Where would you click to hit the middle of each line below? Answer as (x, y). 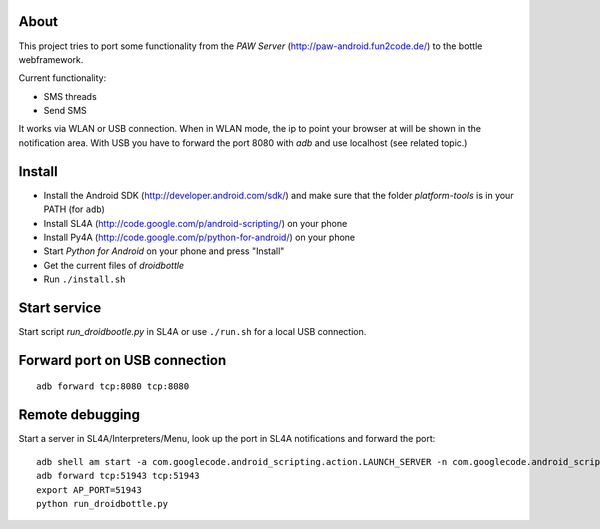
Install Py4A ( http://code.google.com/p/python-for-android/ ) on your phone (199, 237)
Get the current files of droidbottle (114, 265)
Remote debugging (79, 415)
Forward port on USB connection (122, 360)
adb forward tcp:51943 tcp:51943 (118, 476)
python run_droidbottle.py (102, 503)
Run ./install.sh (84, 279)
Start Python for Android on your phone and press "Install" (164, 251)
